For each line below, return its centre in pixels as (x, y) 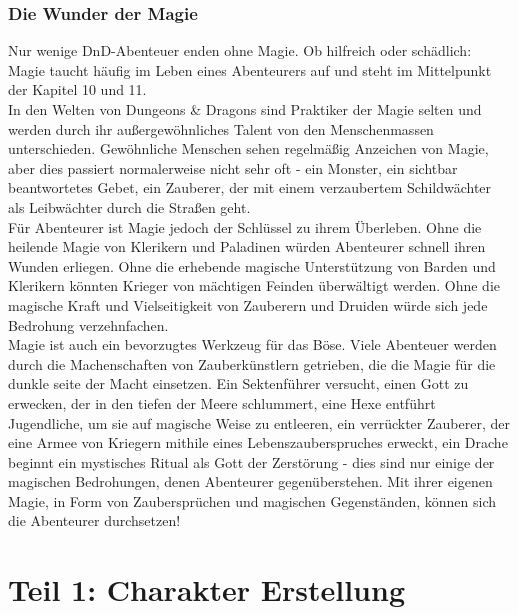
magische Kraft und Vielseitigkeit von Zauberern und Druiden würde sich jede (248, 304)
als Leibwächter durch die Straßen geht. (129, 206)
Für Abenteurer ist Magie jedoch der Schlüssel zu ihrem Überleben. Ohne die (245, 226)
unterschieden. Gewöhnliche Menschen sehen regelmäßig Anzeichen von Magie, (248, 148)
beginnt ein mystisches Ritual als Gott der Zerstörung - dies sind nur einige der (251, 461)
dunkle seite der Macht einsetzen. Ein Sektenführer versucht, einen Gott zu (238, 383)
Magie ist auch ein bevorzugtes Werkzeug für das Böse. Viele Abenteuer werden (252, 344)
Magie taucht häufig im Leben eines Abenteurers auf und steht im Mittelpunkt (250, 69)
